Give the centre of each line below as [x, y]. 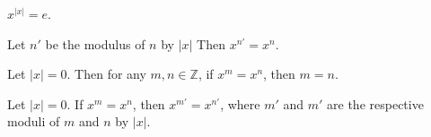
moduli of [34, 121]
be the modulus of [95, 43]
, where [240, 103]
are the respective [375, 103]
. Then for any [106, 74]
